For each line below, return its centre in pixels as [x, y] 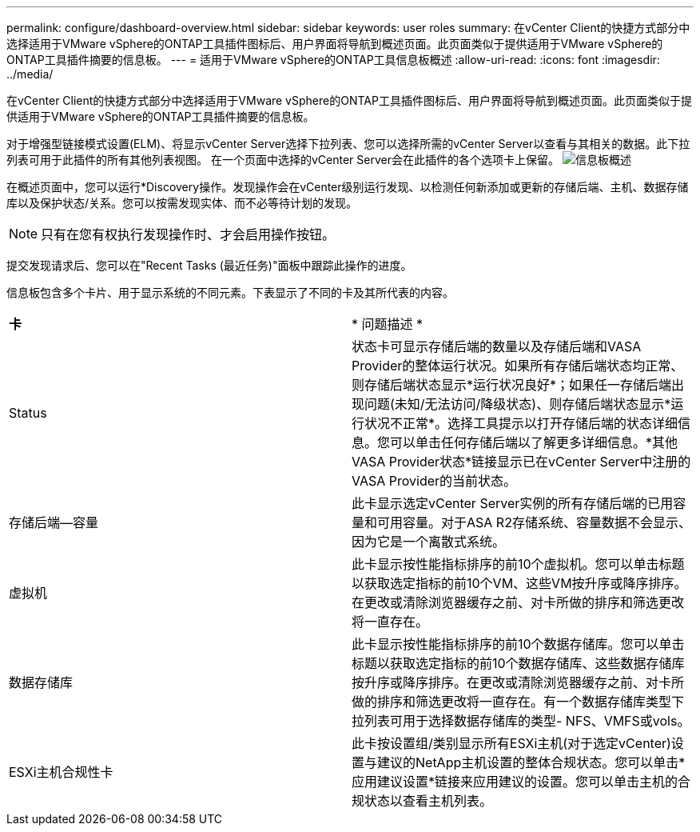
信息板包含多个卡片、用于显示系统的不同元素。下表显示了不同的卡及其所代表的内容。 [230, 292]
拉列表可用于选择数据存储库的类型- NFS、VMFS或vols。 [521, 721]
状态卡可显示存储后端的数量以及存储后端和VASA [497, 346]
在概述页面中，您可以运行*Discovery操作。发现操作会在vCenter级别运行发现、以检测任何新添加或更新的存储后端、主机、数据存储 [348, 187]
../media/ [30, 74]
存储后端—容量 [54, 522]
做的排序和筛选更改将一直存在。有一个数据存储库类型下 [518, 702]
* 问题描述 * [388, 324]
